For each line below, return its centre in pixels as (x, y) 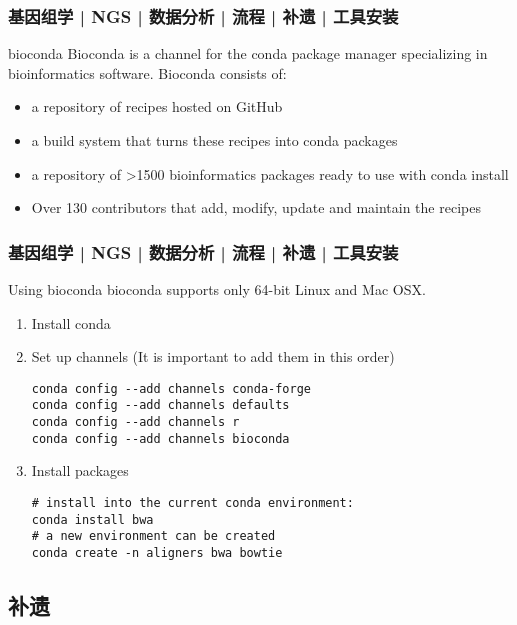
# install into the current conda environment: (192, 503)
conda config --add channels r (135, 422)
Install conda (71, 322)
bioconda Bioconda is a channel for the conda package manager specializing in (248, 53)
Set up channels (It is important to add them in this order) (213, 356)
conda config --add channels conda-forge (171, 388)
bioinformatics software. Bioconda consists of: (147, 72)
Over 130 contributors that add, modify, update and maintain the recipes (256, 207)
